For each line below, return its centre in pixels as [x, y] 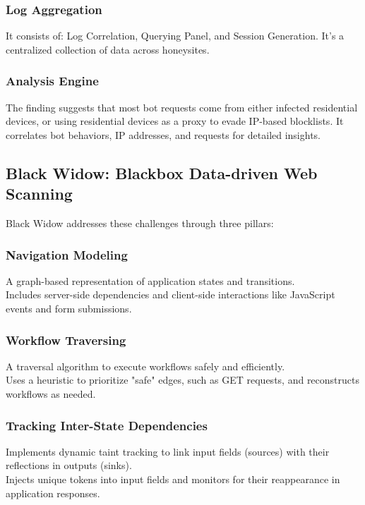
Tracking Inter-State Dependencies [107, 425]
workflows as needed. [51, 394]
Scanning [39, 194]
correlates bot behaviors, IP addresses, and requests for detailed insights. [163, 134]
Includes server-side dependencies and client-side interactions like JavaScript [170, 294]
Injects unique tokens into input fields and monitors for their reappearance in [173, 479]
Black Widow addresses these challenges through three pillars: [140, 223]
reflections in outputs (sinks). [69, 465]
